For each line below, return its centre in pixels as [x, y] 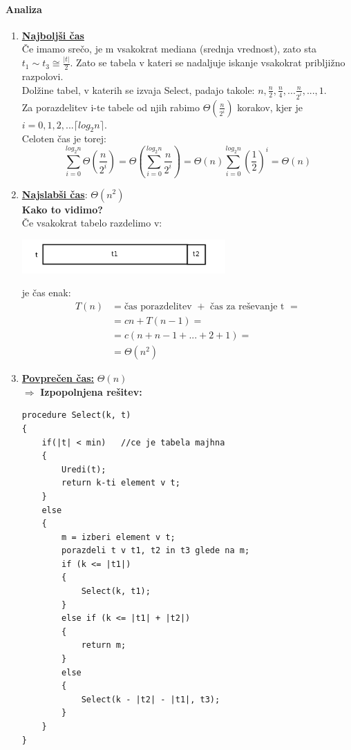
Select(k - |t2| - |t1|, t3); [151, 699]
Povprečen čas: [58, 378]
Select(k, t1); [116, 592]
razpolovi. [42, 76]
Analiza [24, 9]
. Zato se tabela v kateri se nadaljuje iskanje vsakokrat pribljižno [208, 62]
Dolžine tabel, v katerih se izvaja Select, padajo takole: [138, 89]
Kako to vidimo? [62, 209]
